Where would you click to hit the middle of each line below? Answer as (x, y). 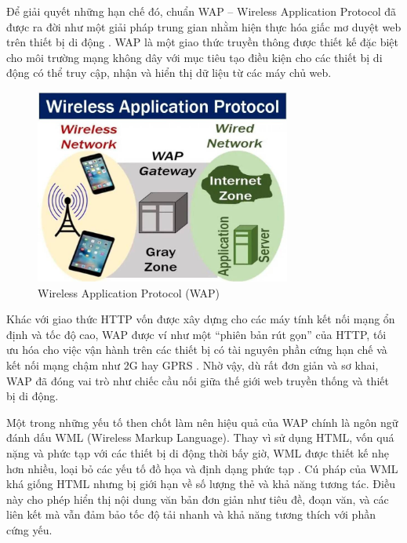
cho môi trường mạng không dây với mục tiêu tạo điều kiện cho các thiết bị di (194, 57)
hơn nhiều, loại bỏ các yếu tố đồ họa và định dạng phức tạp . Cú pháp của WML (202, 468)
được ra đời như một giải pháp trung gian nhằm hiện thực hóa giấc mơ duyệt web (204, 26)
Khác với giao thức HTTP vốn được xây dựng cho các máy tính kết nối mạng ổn (201, 319)
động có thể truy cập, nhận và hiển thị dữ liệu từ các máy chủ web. (169, 73)
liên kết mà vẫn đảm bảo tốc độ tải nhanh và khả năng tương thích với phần (191, 514)
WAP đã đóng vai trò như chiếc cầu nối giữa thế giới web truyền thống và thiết (198, 380)
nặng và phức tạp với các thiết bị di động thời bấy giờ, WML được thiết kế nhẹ (198, 452)
